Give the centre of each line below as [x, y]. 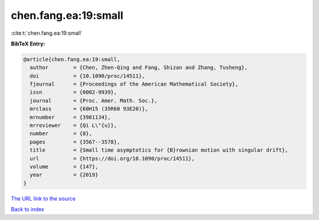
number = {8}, [61, 134]
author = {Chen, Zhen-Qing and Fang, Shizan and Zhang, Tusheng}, [139, 68]
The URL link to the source [43, 198]
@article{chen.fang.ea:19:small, [72, 59]
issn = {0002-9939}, [74, 92]
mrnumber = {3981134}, [70, 117]
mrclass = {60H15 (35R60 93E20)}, [89, 109]
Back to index [27, 209]
